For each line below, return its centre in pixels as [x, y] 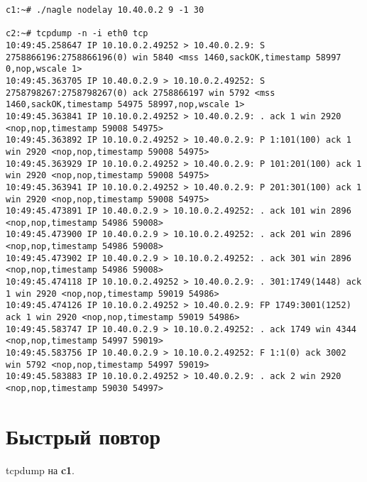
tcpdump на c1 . [40, 470]
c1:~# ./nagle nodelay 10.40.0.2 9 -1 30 [105, 10]
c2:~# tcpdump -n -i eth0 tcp [77, 34]
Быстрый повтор [83, 436]
